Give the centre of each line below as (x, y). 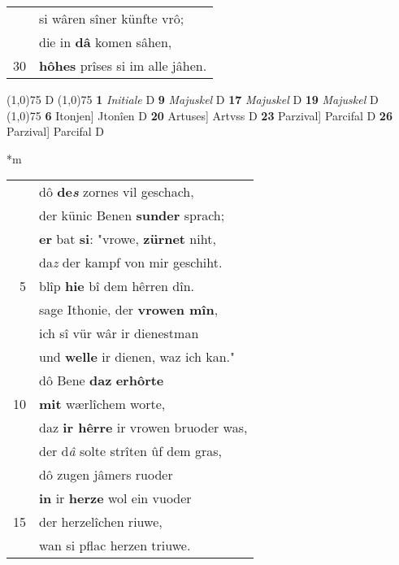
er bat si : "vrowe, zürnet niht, (128, 239)
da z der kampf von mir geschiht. (131, 263)
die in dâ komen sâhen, (106, 42)
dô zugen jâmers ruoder (106, 475)
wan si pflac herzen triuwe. (115, 545)
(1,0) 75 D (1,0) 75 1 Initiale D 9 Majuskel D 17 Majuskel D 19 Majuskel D (193, 99)
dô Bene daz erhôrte (102, 380)
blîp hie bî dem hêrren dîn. (117, 286)
